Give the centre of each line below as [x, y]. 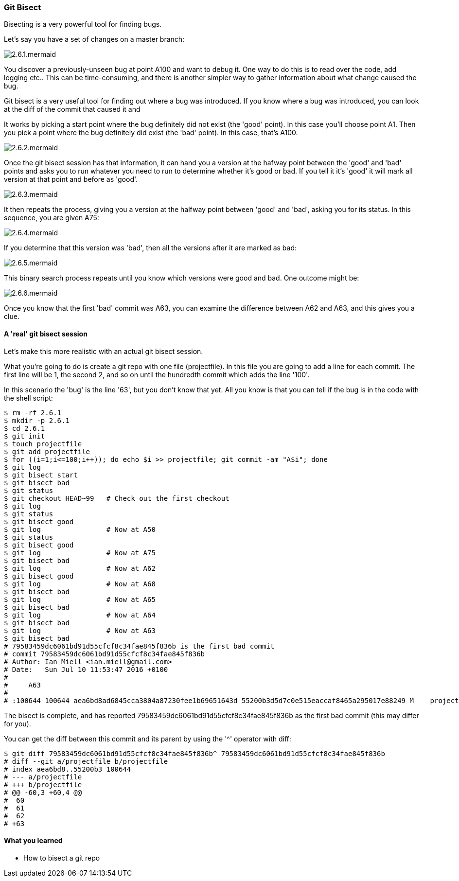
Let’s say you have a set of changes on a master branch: [94, 39]
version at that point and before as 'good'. [71, 179]
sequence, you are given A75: [52, 218]
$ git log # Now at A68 [80, 584]
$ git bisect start [41, 475]
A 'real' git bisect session [46, 334]
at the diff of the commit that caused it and [72, 109]
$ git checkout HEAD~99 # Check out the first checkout [117, 498]
